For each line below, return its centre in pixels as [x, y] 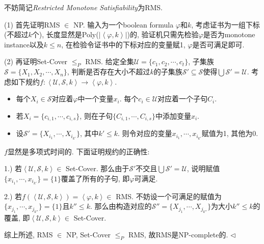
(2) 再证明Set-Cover [36, 61]
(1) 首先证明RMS [32, 24]
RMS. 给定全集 [110, 61]
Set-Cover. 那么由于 [98, 168]
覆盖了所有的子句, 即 [95, 178]
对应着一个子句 [183, 99]
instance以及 [24, 44]
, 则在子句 [96, 115]
